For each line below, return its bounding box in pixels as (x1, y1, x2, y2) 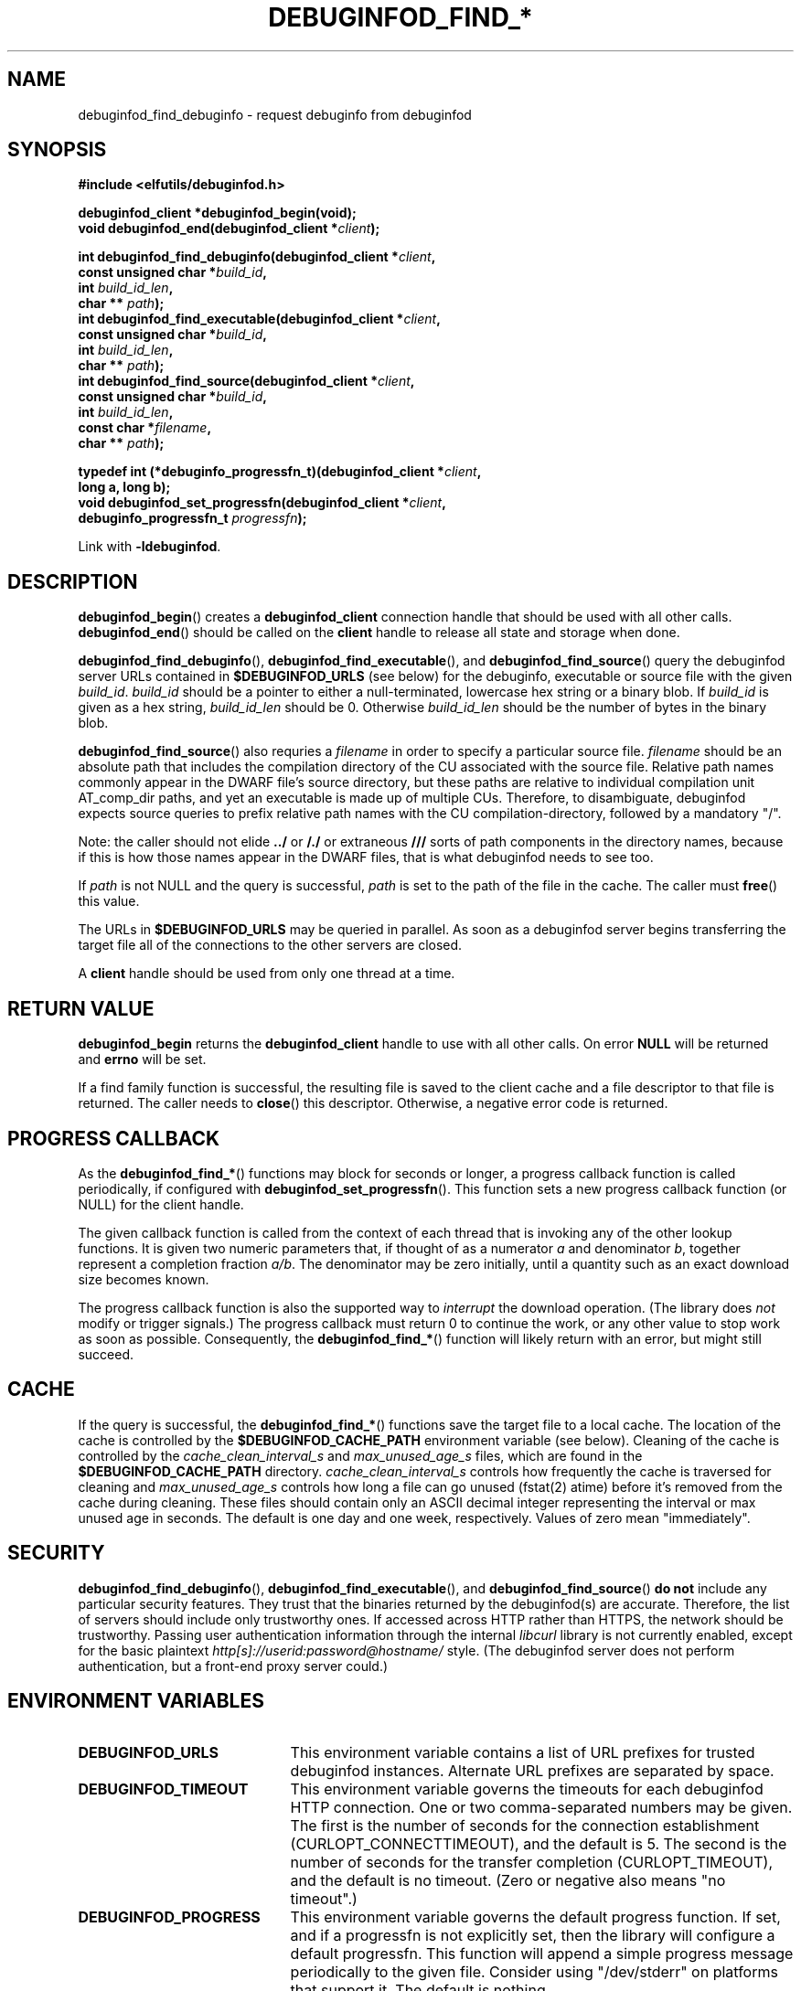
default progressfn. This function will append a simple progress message (290, 1943, 794, 1963)
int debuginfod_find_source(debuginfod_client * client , (78, 373, 415, 389)
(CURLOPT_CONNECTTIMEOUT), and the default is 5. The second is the (290, 1834, 787, 1853)
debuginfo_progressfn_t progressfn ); (78, 510, 307, 527)
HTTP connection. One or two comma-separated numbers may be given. (290, 1797, 793, 1816)
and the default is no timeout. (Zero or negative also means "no (290, 1870, 726, 1890)
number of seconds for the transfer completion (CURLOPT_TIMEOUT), (290, 1852, 774, 1871)
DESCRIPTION (7, 570, 138, 593)
